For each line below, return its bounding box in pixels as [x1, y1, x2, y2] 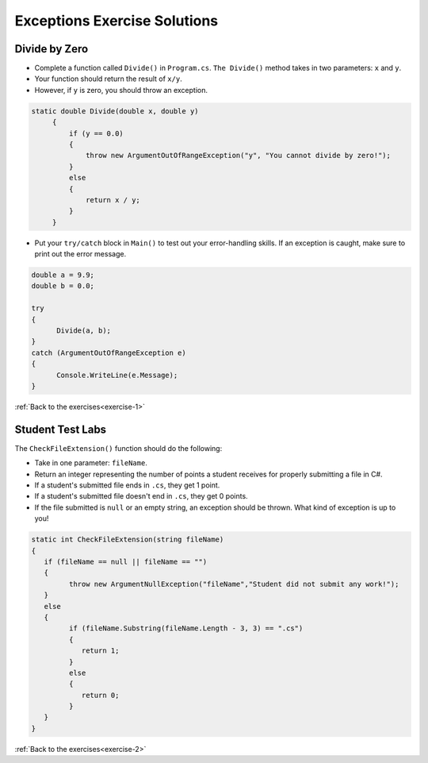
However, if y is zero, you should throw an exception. [34, 85, 208, 94]
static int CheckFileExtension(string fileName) [31, 535, 224, 544]
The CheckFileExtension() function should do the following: [14, 443, 223, 453]
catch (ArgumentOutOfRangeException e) [31, 348, 186, 357]
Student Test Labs [14, 422, 107, 436]
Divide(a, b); [56, 326, 111, 335]
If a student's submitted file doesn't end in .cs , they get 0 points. [34, 491, 249, 501]
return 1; [81, 646, 120, 655]
